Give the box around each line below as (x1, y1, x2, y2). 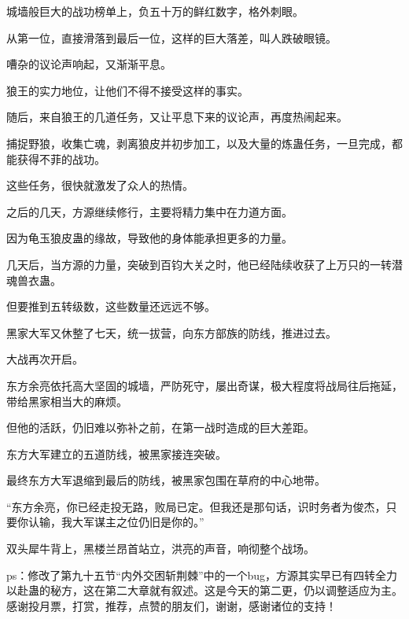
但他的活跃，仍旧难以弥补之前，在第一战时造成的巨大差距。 (6, 419, 315, 436)
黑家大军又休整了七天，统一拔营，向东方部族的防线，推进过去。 (6, 324, 337, 341)
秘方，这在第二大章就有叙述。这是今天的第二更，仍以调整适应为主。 (50, 582, 403, 599)
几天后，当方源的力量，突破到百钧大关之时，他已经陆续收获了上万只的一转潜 (6, 256, 403, 272)
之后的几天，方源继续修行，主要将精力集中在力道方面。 (6, 203, 293, 219)
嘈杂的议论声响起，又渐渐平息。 (6, 56, 171, 72)
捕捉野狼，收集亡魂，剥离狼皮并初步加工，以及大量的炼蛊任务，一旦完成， (6, 134, 392, 151)
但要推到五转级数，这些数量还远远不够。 (6, 298, 216, 315)
